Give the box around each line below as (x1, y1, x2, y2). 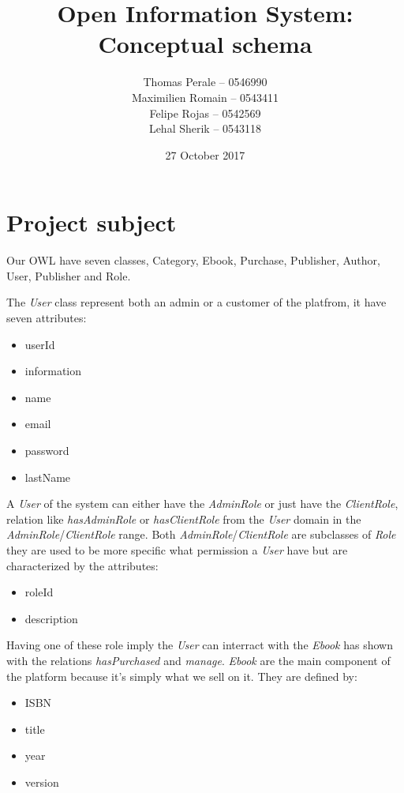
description (24, 610, 78, 626)
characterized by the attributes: (6, 557, 159, 573)
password (24, 442, 69, 458)
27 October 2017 (165, 146, 245, 163)
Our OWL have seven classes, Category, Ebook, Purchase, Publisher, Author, (6, 252, 380, 269)
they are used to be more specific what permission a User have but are (6, 541, 348, 558)
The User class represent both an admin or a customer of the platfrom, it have (6, 294, 387, 310)
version (24, 773, 59, 790)
